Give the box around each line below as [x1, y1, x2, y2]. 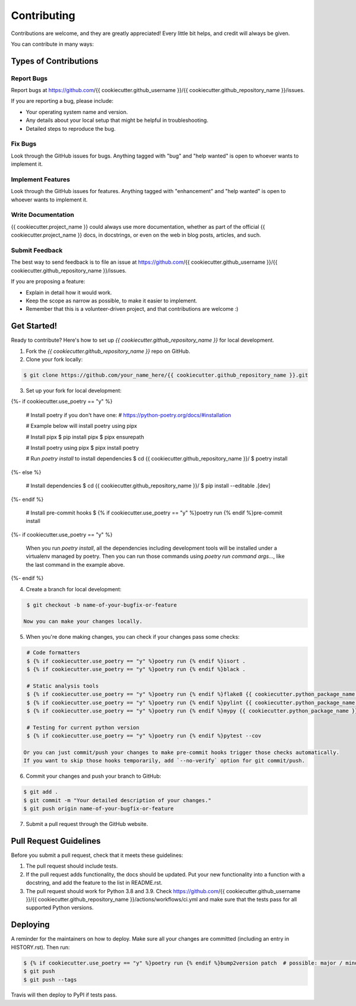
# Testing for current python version [27, 724, 139, 731]
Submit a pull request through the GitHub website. [26, 821, 148, 828]
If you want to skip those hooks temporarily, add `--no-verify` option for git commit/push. [23, 758, 306, 764]
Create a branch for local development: [26, 585, 122, 592]
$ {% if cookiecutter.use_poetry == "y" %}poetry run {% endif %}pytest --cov [27, 733, 262, 739]
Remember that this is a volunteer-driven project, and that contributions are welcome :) [26, 305, 239, 313]
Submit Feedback [11, 247, 63, 255]
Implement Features [11, 175, 71, 184]
